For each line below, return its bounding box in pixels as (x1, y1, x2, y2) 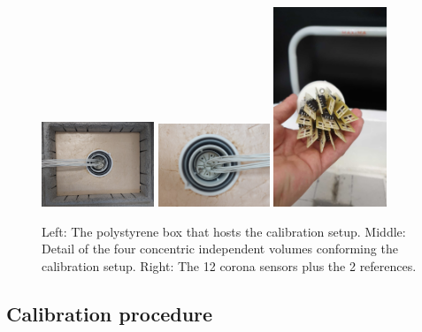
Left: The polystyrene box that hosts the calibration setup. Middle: (42, 222, 406, 240)
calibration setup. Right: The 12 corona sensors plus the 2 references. (42, 256, 417, 275)
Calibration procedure (6, 299, 213, 327)
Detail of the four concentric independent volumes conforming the (42, 239, 398, 258)
